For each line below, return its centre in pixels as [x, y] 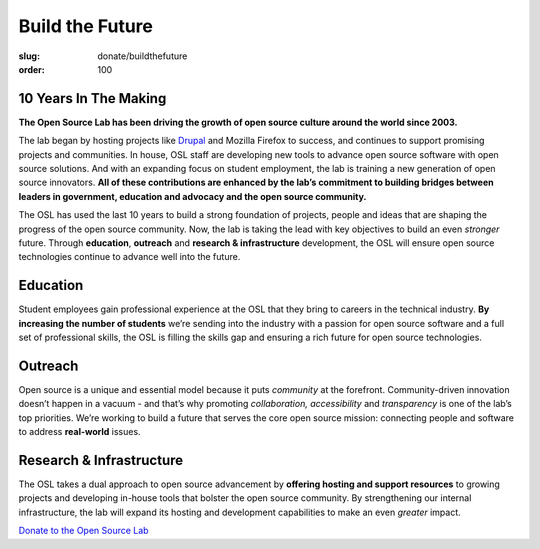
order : [31, 69]
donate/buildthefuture [142, 56]
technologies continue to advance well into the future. [129, 257]
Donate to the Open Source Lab [83, 531]
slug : [29, 56]
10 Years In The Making [92, 98]
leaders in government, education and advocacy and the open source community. [192, 196]
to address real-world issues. [79, 432]
